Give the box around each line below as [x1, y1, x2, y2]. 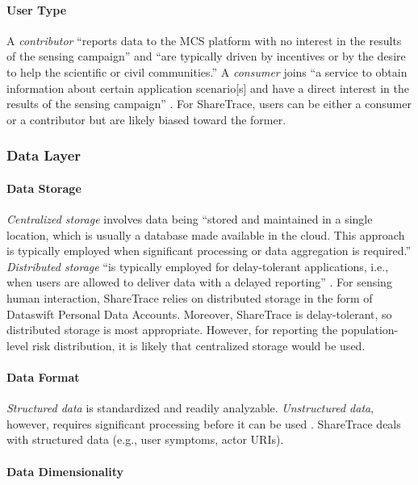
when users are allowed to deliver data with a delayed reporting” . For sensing [6, 274, 392, 291]
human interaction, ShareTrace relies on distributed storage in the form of [6, 289, 373, 306]
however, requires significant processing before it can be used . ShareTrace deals [6, 415, 401, 432]
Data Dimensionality [6, 462, 124, 479]
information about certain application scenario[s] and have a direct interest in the [6, 79, 410, 96]
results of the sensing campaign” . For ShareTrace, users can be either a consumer [6, 95, 412, 112]
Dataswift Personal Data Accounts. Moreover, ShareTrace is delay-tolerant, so [6, 305, 392, 322]
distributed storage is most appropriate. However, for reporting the [6, 321, 338, 338]
